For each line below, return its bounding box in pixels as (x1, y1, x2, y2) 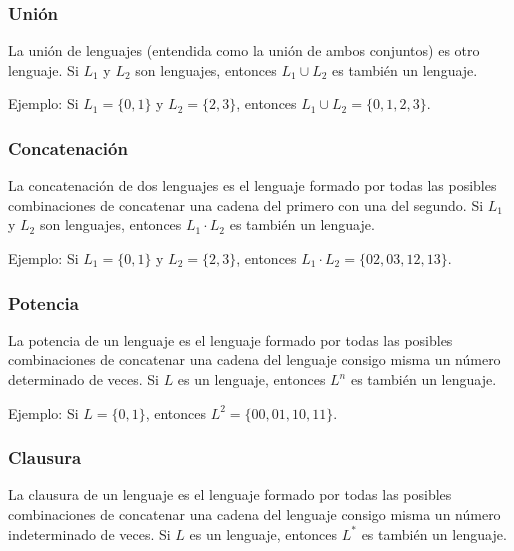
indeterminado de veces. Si (8, 523, 171, 544)
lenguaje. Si (8, 59, 79, 80)
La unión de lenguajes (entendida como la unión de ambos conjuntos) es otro (8, 40, 480, 61)
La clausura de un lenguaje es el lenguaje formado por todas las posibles (8, 484, 452, 505)
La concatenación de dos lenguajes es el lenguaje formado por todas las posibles (8, 175, 497, 196)
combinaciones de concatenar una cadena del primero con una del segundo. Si (8, 194, 484, 215)
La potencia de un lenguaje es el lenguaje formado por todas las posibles (8, 329, 453, 350)
